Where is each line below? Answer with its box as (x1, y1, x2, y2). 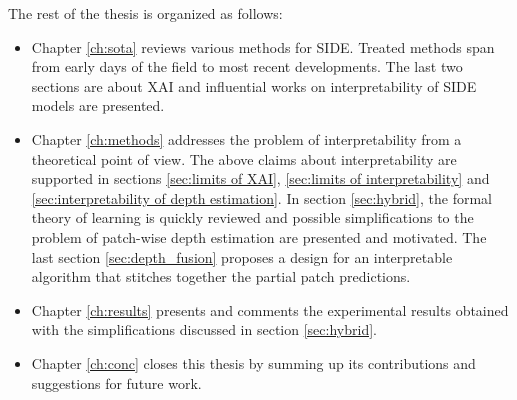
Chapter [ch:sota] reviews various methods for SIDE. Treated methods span (31, 36, 495, 57)
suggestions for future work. (31, 372, 202, 393)
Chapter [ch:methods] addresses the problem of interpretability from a (31, 128, 462, 149)
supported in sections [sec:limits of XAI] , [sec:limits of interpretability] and (31, 168, 490, 189)
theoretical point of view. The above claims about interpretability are (31, 148, 457, 169)
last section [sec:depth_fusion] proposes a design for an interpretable (31, 246, 453, 267)
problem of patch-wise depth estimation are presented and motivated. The (31, 226, 487, 247)
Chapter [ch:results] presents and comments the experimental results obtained (31, 299, 509, 320)
